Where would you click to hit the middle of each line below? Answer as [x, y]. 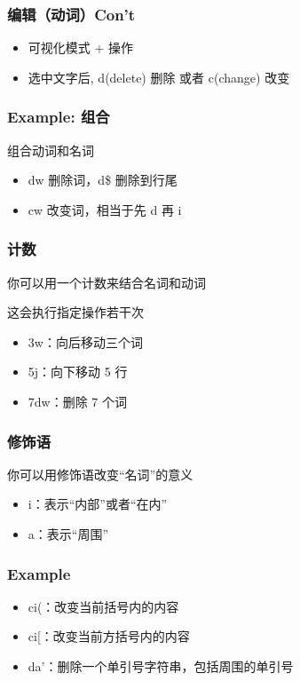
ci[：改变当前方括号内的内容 [109, 636]
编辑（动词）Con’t [71, 14]
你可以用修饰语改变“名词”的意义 [100, 474]
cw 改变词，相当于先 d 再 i [105, 209]
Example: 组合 [59, 117]
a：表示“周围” [68, 534]
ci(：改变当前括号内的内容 [103, 606]
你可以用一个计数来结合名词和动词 [107, 282]
